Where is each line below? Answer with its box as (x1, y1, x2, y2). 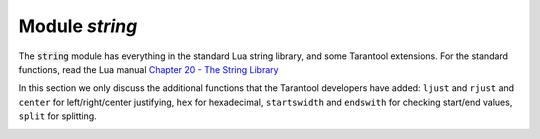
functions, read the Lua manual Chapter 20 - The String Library (18, 63, 279, 75)
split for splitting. (18, 110, 97, 122)
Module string (18, 15, 138, 37)
